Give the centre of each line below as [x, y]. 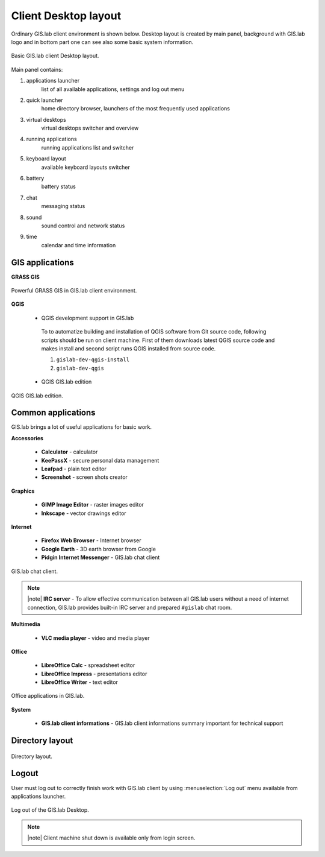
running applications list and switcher [88, 147]
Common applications [53, 413]
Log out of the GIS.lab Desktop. [50, 810]
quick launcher [45, 100]
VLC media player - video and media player [95, 638]
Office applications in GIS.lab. [48, 696]
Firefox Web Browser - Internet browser [91, 540]
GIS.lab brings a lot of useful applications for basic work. [81, 427]
